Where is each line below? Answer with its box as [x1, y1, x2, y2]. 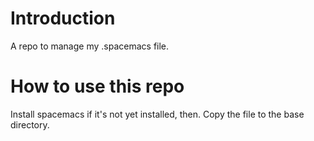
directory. [10, 118, 50, 131]
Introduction [10, 7, 116, 30]
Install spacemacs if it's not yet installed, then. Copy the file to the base [10, 108, 305, 120]
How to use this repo [10, 75, 185, 98]
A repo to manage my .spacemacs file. [10, 40, 170, 52]
